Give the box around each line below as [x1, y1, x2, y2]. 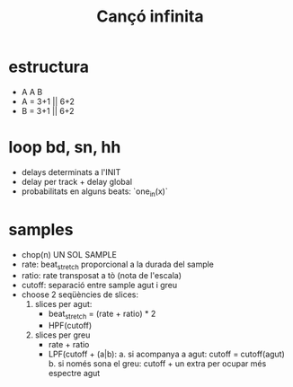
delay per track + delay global [21, 176, 132, 187]
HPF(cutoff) [48, 321, 92, 331]
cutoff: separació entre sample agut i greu [21, 280, 178, 291]
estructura [8, 57, 89, 77]
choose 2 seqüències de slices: [21, 289, 138, 300]
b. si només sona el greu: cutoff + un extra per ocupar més [48, 358, 267, 369]
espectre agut [48, 368, 101, 379]
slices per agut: [34, 299, 93, 310]
